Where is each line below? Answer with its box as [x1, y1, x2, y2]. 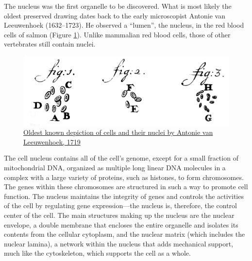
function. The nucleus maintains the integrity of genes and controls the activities [4, 191, 244, 201]
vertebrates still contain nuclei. [4, 39, 96, 49]
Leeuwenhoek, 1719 [23, 136, 81, 147]
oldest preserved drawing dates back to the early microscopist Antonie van [4, 10, 225, 20]
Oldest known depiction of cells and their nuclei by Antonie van [23, 127, 213, 137]
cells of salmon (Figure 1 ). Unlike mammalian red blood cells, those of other [4, 29, 231, 39]
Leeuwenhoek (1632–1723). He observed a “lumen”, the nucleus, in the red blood [4, 20, 244, 30]
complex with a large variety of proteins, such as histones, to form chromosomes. [4, 172, 244, 182]
